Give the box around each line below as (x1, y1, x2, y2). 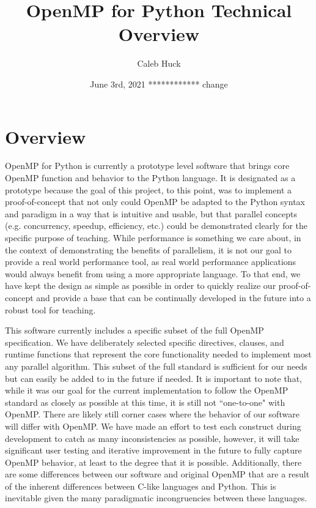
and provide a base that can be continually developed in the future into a (36, 291, 311, 304)
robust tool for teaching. (5, 303, 96, 316)
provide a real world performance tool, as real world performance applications (5, 255, 296, 268)
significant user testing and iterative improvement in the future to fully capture (5, 444, 302, 457)
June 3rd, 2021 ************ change (90, 77, 228, 90)
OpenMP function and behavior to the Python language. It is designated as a (5, 171, 296, 184)
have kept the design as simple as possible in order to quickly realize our (5, 279, 276, 292)
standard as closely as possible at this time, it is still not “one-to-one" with (5, 395, 285, 408)
